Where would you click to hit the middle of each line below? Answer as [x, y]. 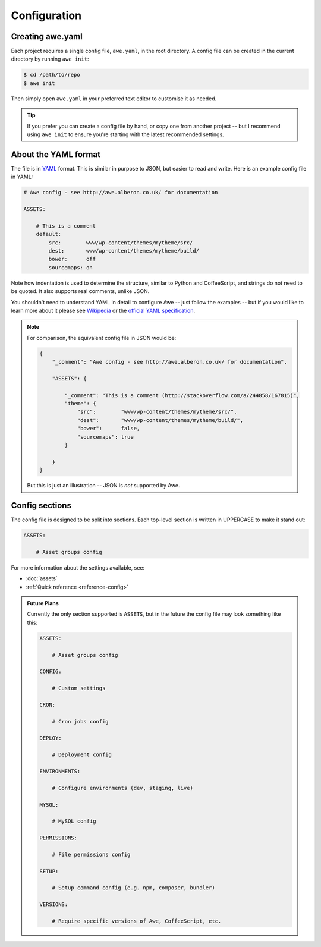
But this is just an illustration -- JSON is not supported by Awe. [103, 486]
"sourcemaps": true [105, 437]
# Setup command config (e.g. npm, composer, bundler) [133, 888]
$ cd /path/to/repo [52, 75]
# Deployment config [82, 755]
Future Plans [43, 603]
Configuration [46, 15]
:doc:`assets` [42, 578]
